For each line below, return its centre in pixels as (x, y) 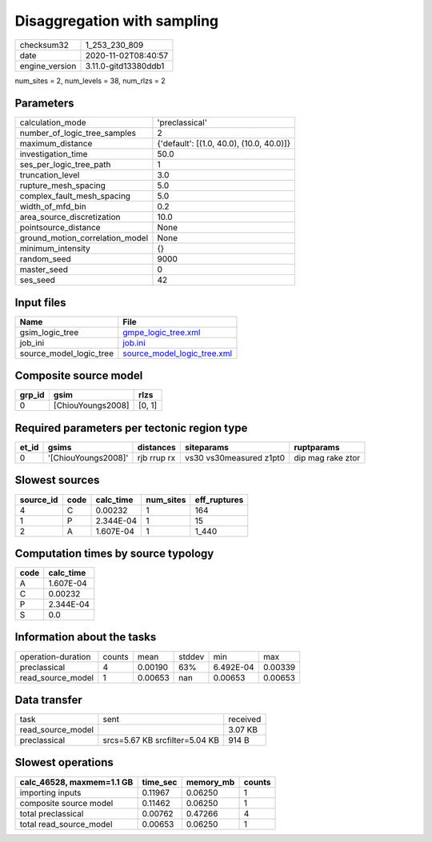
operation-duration (55, 656)
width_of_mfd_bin (53, 206)
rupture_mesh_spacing (62, 186)
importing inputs (50, 792)
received (245, 720)
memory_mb (210, 782)
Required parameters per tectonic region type (131, 428)
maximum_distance (56, 144)
